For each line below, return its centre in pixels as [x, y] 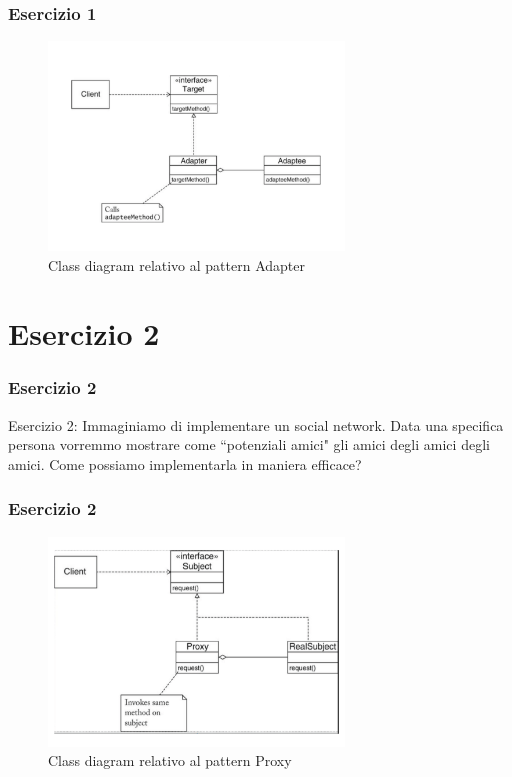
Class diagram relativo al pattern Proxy [170, 760]
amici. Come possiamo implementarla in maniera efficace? [185, 463]
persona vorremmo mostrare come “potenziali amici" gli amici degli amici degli [249, 444]
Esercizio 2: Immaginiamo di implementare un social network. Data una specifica [256, 424]
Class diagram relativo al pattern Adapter [176, 264]
